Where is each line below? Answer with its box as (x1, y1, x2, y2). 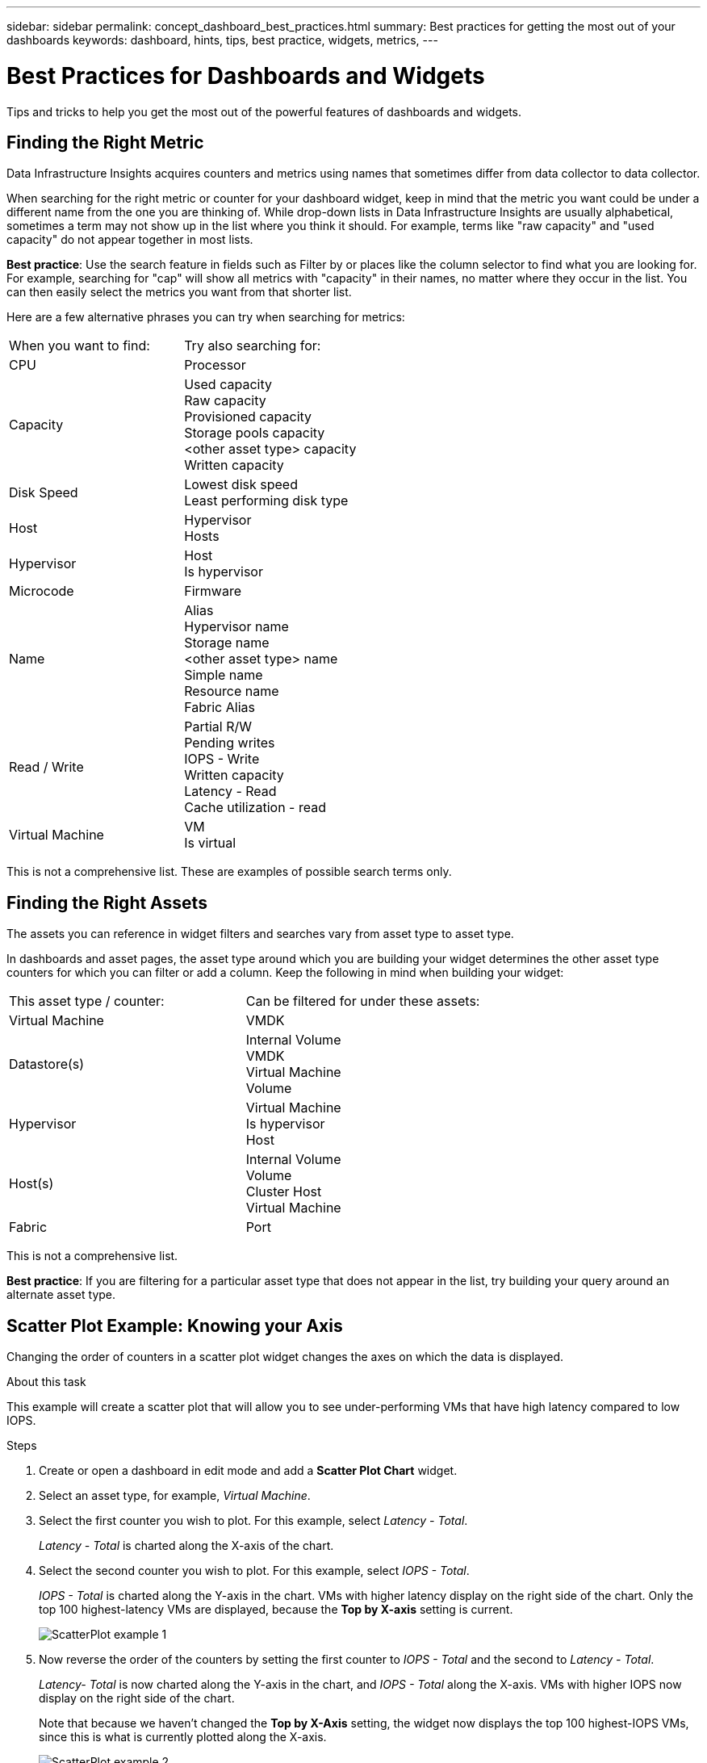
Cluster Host (245, 1183, 322, 1200)
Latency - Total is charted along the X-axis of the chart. (39, 1539, 334, 1553)
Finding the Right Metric (6, 132, 204, 153)
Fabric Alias (184, 699, 255, 716)
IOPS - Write (184, 751, 260, 768)
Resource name (184, 683, 279, 700)
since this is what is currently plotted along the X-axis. (39, 1730, 327, 1744)
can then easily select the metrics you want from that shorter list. (6, 285, 352, 299)
